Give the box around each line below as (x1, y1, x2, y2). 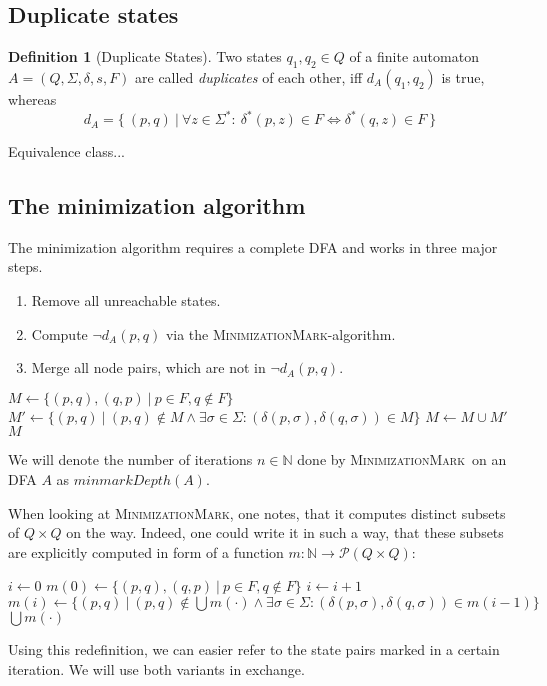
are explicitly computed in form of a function (8, 541, 284, 562)
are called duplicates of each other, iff (135, 67, 363, 87)
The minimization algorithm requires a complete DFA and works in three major (8, 236, 498, 257)
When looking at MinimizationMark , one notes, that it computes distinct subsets (8, 502, 506, 523)
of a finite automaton (349, 46, 479, 67)
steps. (8, 256, 43, 277)
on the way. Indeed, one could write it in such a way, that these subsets (66, 522, 504, 543)
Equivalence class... (8, 141, 126, 162)
